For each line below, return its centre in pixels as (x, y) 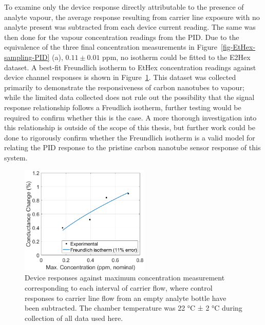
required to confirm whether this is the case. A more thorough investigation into (130, 117)
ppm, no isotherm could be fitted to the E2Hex (176, 57)
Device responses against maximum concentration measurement (125, 278)
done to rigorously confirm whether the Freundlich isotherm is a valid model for (130, 137)
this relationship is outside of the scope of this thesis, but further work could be (130, 127)
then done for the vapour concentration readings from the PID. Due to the (122, 37)
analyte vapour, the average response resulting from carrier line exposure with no (132, 17)
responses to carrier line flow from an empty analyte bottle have (126, 298)
